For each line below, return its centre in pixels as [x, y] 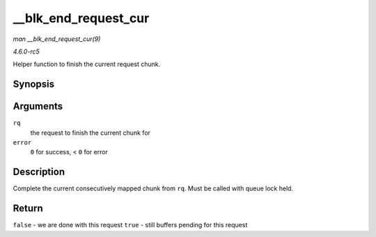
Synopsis [34, 84]
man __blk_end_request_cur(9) [57, 39]
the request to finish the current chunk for [91, 133]
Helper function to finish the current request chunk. [87, 64]
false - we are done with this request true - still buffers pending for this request [130, 225]
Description [39, 172]
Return [28, 209]
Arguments [38, 107]
